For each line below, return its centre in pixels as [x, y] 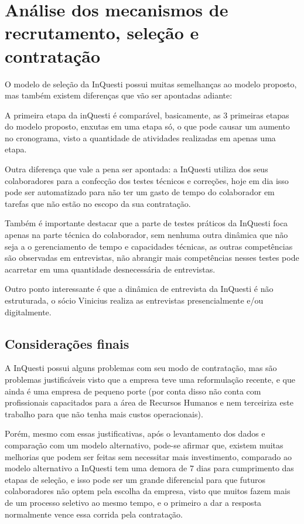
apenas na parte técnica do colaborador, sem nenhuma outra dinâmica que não [146, 235]
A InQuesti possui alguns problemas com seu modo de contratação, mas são [141, 368]
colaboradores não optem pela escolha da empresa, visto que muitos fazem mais [148, 491]
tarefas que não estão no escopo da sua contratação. [98, 203]
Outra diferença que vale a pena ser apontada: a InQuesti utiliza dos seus [136, 169]
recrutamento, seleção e [102, 33]
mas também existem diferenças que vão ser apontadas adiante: [119, 95]
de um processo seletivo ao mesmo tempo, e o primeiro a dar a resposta [133, 502]
